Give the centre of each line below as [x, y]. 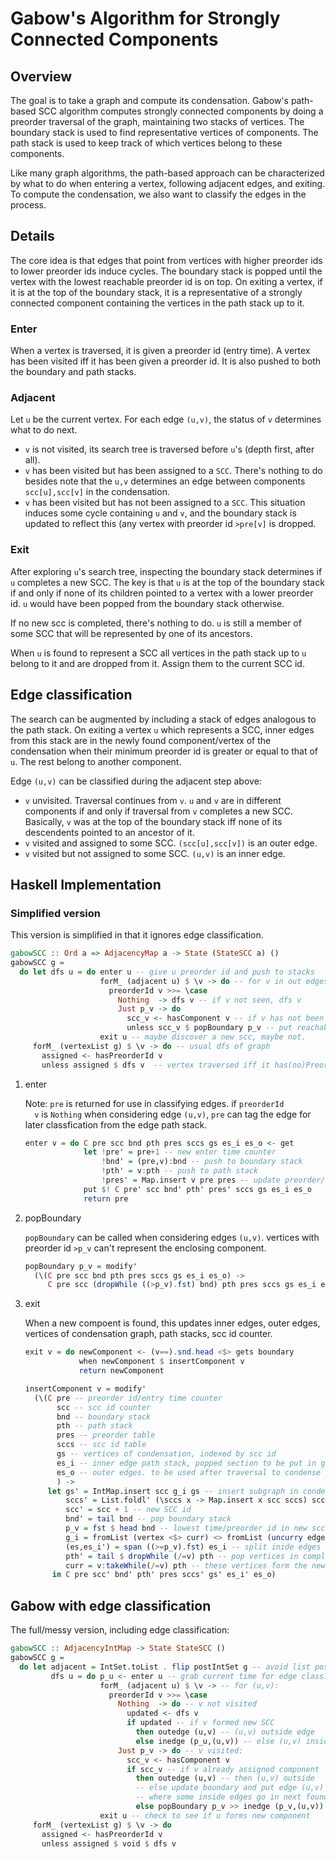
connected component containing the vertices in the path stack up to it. [157, 303]
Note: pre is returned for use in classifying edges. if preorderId [154, 1103]
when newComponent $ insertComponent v [161, 1362]
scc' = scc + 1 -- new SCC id [128, 1510]
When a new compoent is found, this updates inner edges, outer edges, [172, 1323]
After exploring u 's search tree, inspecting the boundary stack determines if [166, 571]
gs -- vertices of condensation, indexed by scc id [166, 1454]
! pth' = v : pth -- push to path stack [180, 1171]
